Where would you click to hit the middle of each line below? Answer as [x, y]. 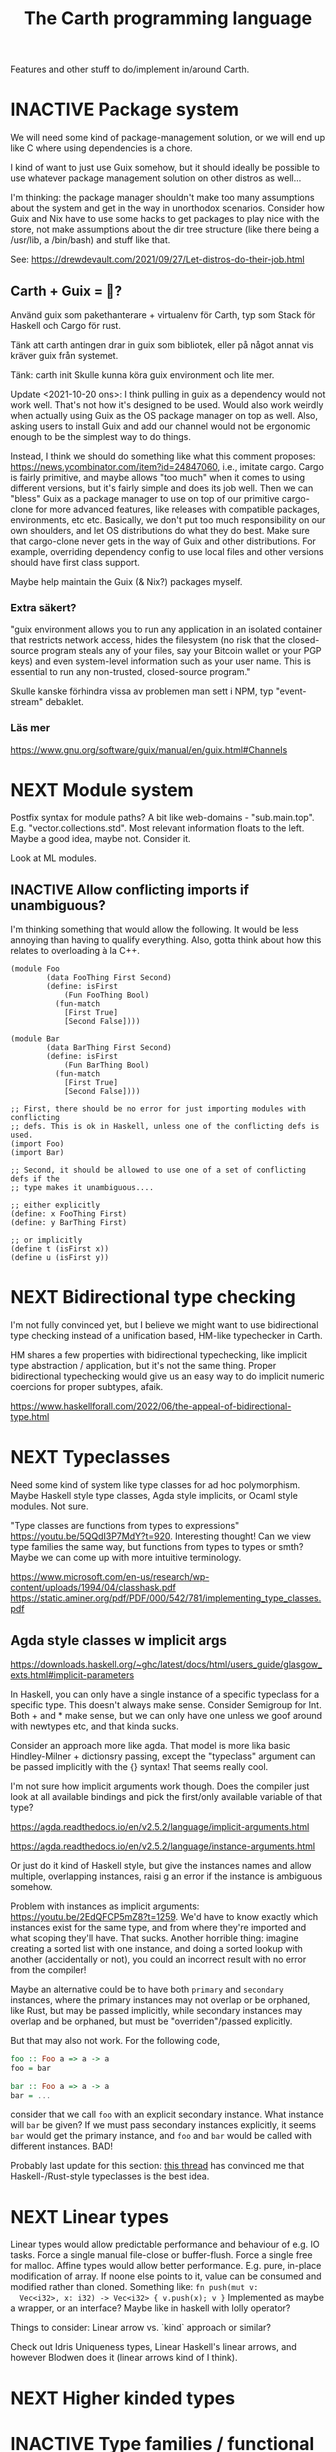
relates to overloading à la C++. [75, 951]
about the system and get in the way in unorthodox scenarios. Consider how [167, 208]
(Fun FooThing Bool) [106, 995]
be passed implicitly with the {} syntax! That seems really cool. [139, 1766]
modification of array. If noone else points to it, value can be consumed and [166, 2276]
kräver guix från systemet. [64, 355]
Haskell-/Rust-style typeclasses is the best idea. [110, 2176]
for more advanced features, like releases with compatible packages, [177, 509]
